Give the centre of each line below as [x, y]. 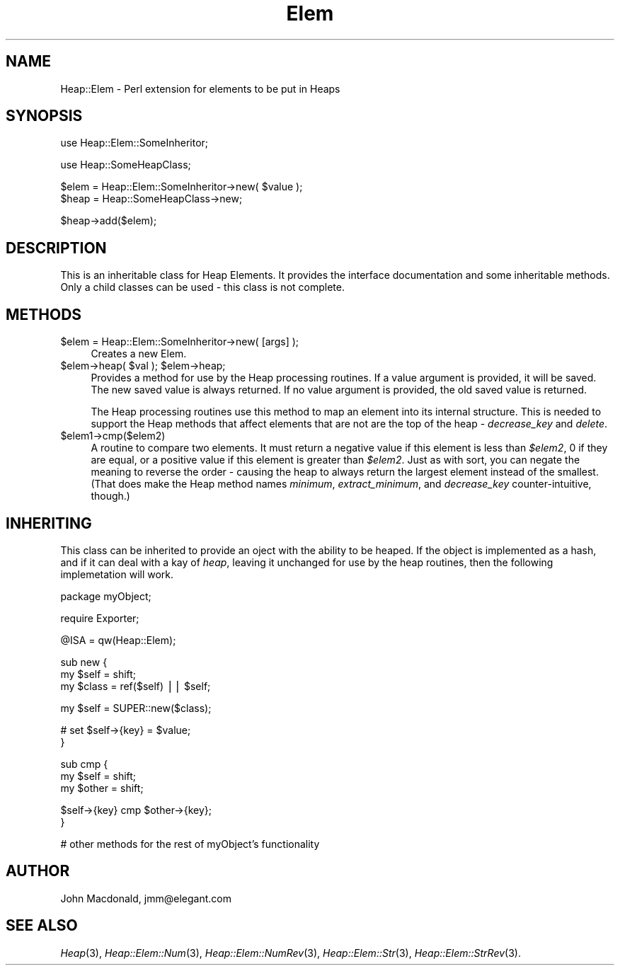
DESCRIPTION [56, 248]
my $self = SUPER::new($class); [136, 708]
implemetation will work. [117, 574]
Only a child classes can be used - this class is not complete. [202, 287]
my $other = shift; [102, 788]
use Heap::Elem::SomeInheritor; [134, 143]
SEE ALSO [42, 926]
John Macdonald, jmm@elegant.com [146, 898]
